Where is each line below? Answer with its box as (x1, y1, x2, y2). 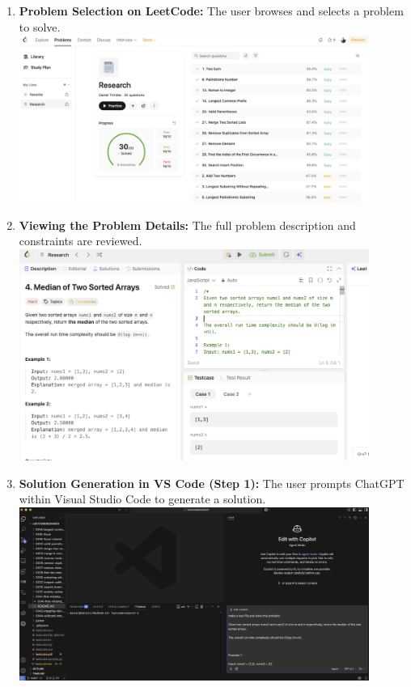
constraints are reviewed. (19, 232, 142, 249)
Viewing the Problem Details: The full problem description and (19, 216, 356, 233)
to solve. (19, 18, 61, 35)
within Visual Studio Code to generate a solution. (19, 490, 266, 507)
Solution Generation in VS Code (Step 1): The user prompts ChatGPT (19, 474, 405, 491)
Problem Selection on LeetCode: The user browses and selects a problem (19, 2, 404, 19)
